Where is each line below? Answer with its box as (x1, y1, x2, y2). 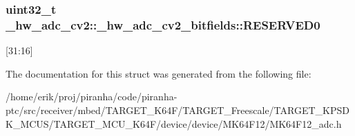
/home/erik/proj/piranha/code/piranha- (6, 89, 177, 104)
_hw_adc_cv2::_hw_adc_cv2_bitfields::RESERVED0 (6, 16, 320, 33)
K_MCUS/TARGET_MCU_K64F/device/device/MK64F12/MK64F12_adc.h (6, 116, 342, 131)
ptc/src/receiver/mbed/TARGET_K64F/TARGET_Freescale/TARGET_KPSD (6, 102, 349, 117)
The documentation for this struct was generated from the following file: (6, 66, 311, 80)
